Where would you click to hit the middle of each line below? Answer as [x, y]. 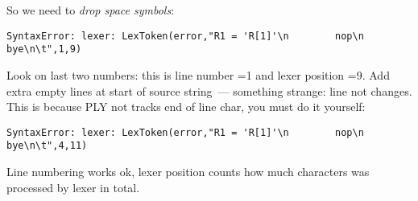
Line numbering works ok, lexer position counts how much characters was [188, 171]
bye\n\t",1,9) [44, 49]
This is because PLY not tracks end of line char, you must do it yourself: [186, 107]
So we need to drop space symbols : [91, 10]
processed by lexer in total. [73, 187]
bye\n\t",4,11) [47, 146]
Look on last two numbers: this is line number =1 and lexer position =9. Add [198, 74]
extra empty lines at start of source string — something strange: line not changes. [209, 90]
